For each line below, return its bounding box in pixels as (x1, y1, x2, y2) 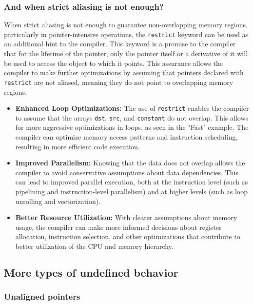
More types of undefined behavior (4, 264, 178, 280)
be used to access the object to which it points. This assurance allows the (4, 58, 223, 68)
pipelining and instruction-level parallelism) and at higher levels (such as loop (15, 186, 248, 196)
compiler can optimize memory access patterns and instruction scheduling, (15, 132, 238, 142)
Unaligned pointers (4, 290, 80, 303)
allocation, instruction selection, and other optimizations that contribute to (15, 231, 240, 242)
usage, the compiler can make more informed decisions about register (15, 222, 222, 232)
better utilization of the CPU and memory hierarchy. (15, 241, 174, 251)
